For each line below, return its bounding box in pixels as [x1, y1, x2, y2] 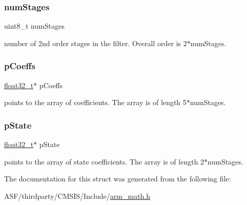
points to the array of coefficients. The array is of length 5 [4, 97, 187, 108]
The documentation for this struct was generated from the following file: [4, 173, 231, 184]
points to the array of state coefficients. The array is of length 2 [4, 156, 204, 167]
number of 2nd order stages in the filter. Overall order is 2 [4, 37, 187, 48]
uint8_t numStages [4, 20, 65, 31]
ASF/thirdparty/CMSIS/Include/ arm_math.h [4, 190, 151, 201]
